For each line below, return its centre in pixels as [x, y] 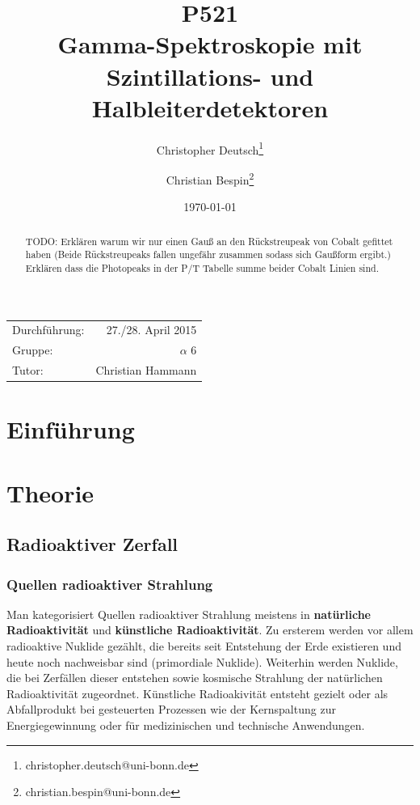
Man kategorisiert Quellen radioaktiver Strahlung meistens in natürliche [189, 614]
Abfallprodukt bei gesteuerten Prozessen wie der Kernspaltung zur [171, 709]
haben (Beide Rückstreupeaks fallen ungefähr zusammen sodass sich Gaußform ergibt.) [208, 254]
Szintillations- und [210, 76]
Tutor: [28, 369]
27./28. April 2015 [151, 330]
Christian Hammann [146, 369]
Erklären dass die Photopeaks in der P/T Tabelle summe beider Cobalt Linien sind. [202, 267]
